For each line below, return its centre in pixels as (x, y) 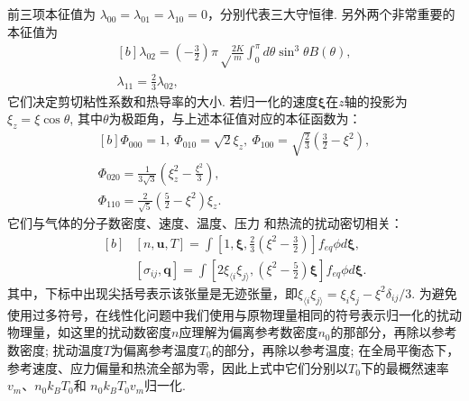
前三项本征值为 (51, 14)
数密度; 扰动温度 (55, 349)
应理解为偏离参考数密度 (248, 332)
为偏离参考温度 (155, 349)
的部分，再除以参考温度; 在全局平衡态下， (336, 349)
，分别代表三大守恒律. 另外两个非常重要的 (331, 14)
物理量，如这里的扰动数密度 (89, 332)
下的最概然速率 (405, 367)
